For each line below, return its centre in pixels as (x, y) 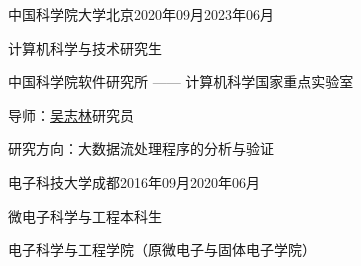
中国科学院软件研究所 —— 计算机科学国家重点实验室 (181, 81)
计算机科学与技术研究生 (85, 47)
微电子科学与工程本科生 (85, 215)
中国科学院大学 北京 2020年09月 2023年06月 (141, 14)
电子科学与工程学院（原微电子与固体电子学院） (162, 249)
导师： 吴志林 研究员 (71, 114)
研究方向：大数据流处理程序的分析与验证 (141, 148)
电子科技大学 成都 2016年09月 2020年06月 (134, 181)
